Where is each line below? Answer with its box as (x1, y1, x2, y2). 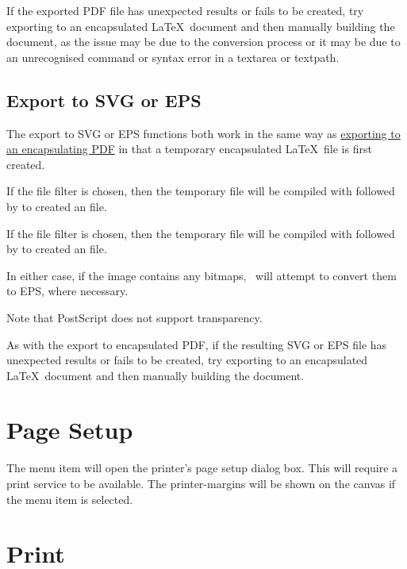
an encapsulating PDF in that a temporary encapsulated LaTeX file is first (6, 140, 372, 157)
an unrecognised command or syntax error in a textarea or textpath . (6, 48, 340, 65)
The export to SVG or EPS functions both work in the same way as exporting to (6, 125, 401, 141)
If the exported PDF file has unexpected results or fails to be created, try (6, 2, 364, 18)
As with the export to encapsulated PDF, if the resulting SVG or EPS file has (6, 336, 387, 352)
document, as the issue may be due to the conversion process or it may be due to (6, 33, 401, 50)
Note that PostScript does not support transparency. (6, 309, 263, 325)
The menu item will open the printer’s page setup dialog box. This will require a (6, 459, 398, 476)
